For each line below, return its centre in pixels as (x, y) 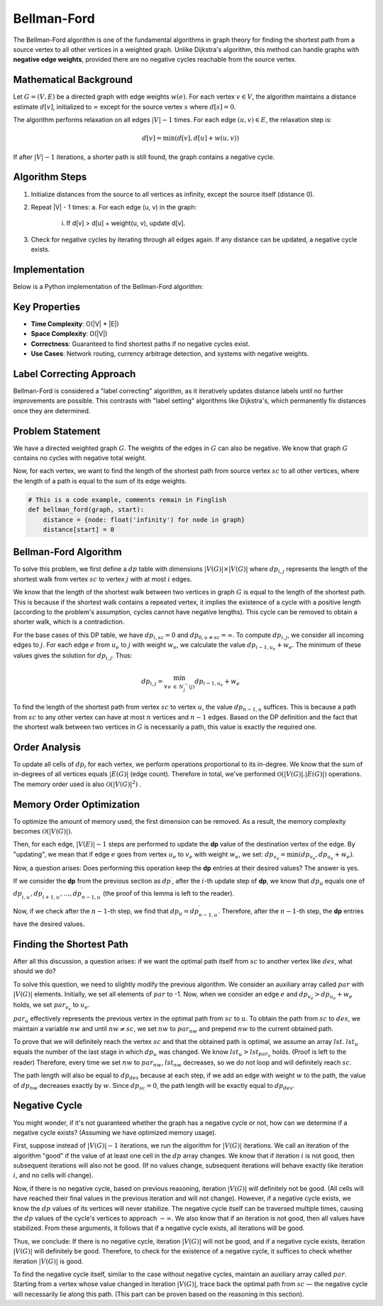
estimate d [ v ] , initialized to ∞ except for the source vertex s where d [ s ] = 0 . (124, 107)
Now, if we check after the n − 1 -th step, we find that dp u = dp (106, 912)
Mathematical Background (73, 80)
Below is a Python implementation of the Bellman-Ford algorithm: (108, 286)
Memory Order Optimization (77, 804)
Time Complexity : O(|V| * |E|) (75, 324)
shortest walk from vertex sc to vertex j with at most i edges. (102, 579)
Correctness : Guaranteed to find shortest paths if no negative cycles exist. (140, 344)
